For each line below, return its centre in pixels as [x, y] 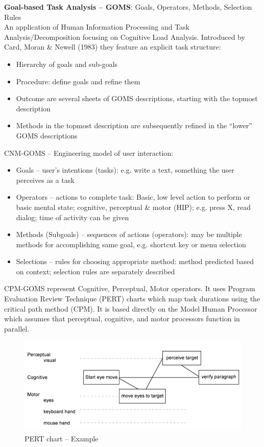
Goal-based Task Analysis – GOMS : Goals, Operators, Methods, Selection [128, 7]
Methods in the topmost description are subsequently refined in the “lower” [134, 125]
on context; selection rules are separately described [95, 271]
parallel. [17, 328]
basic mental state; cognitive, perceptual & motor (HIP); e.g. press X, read [133, 207]
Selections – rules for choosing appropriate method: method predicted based [135, 261]
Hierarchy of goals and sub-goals [67, 64]
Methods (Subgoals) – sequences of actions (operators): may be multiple [129, 234]
